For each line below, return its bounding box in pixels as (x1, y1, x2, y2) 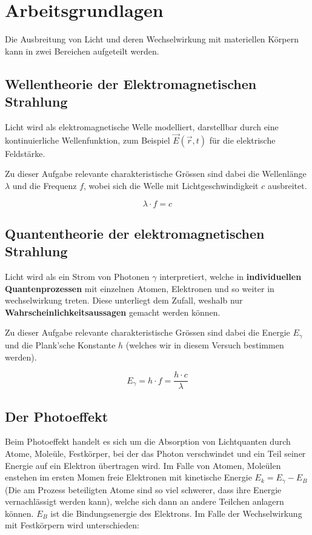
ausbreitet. (267, 179, 307, 191)
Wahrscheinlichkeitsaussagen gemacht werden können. (5, 305, 221, 318)
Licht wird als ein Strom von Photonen (5, 270, 150, 283)
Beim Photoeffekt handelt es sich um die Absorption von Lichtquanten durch (5, 435, 291, 448)
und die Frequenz (12, 179, 77, 191)
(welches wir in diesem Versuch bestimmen (125, 338, 284, 351)
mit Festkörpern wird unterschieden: (5, 519, 139, 531)
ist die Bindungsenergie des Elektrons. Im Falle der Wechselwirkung (50, 507, 302, 519)
